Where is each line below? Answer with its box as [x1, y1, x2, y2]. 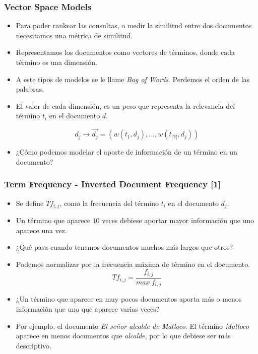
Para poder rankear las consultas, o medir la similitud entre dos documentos [16, 20, 252, 31]
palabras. [16, 84, 44, 94]
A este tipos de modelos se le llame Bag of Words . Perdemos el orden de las [16, 74, 250, 84]
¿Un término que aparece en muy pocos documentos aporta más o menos [16, 294, 242, 304]
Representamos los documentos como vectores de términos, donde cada [16, 47, 235, 57]
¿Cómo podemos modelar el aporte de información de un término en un [16, 147, 237, 157]
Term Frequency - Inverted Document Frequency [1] [4, 178, 221, 190]
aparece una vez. [16, 225, 67, 235]
